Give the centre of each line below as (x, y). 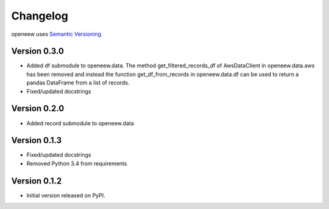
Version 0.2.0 (38, 108)
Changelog (40, 16)
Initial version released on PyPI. (66, 195)
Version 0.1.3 (37, 141)
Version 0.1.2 (37, 181)
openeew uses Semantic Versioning (56, 34)
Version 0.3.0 (37, 51)
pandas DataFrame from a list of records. (78, 83)
